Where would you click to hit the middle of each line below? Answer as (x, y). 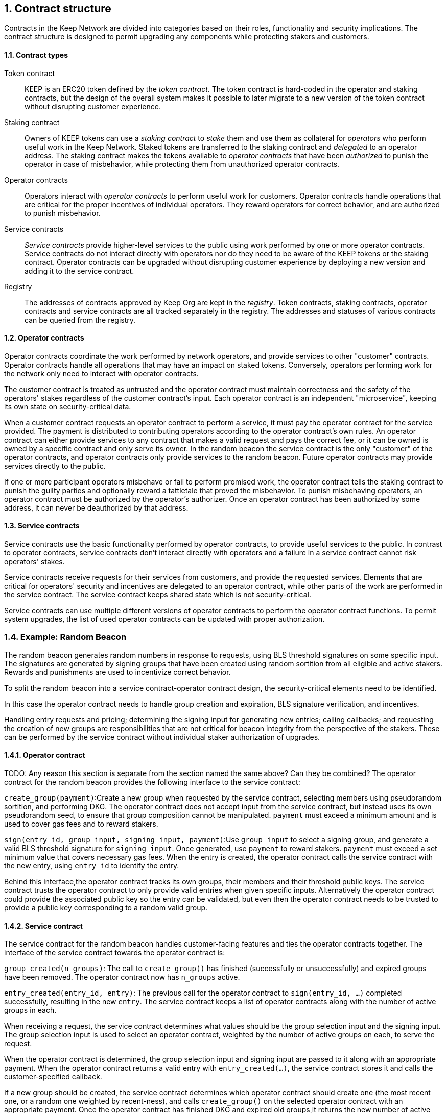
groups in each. (30, 1010)
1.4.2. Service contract (43, 926)
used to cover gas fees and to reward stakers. (81, 824)
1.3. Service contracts (42, 526)
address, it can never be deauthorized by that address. (96, 507)
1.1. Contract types (36, 55)
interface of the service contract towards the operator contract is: (115, 953)
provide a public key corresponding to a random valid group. (106, 908)
